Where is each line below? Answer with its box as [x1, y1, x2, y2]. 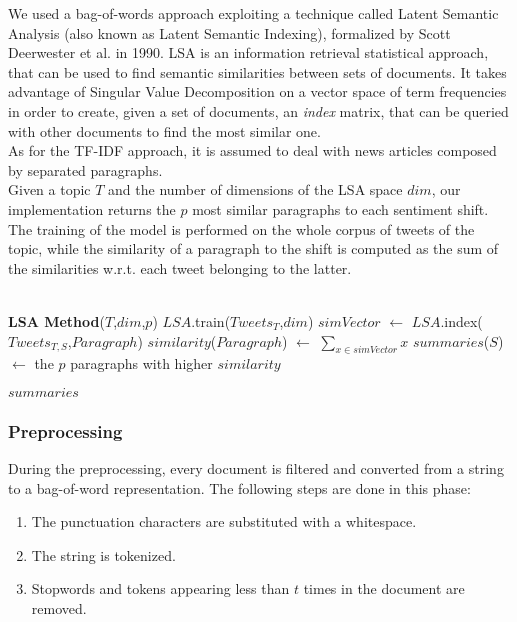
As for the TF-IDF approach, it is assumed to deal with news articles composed [8, 140, 497, 161]
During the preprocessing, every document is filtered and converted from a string [8, 458, 504, 479]
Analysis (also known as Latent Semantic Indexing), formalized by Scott [8, 22, 451, 43]
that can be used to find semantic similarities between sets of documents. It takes [8, 61, 507, 82]
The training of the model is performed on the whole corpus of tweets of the [8, 218, 475, 239]
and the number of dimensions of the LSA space [108, 179, 403, 200]
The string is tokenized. [31, 544, 176, 565]
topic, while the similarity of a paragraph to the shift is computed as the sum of [8, 238, 499, 259]
